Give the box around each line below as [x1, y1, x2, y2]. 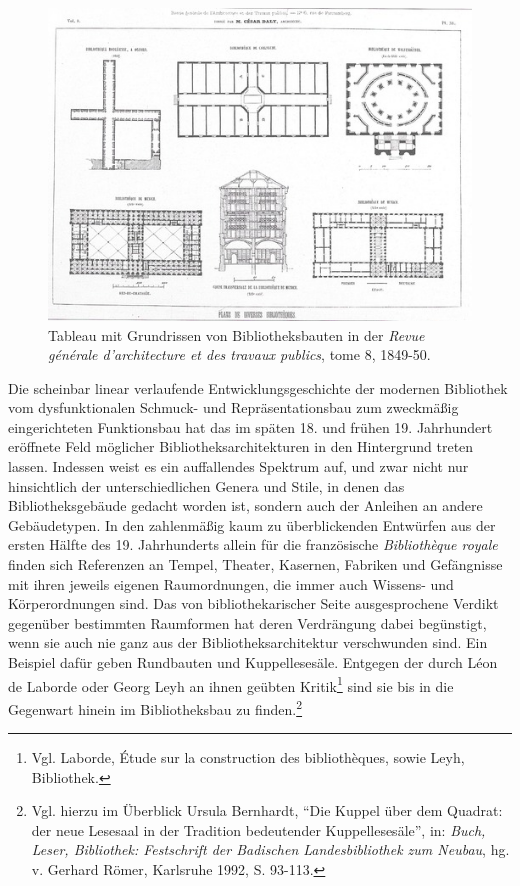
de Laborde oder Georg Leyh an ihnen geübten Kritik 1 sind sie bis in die [8, 672, 454, 696]
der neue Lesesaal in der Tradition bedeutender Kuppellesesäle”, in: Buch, [31, 819, 486, 840]
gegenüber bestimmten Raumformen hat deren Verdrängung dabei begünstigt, [8, 612, 487, 633]
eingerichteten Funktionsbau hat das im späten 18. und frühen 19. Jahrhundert [8, 416, 493, 437]
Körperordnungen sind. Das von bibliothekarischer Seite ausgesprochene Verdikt [8, 593, 499, 614]
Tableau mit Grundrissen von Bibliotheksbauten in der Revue [48, 324, 425, 345]
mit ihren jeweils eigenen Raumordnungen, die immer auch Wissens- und [8, 573, 454, 594]
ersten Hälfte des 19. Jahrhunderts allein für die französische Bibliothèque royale [8, 534, 498, 555]
